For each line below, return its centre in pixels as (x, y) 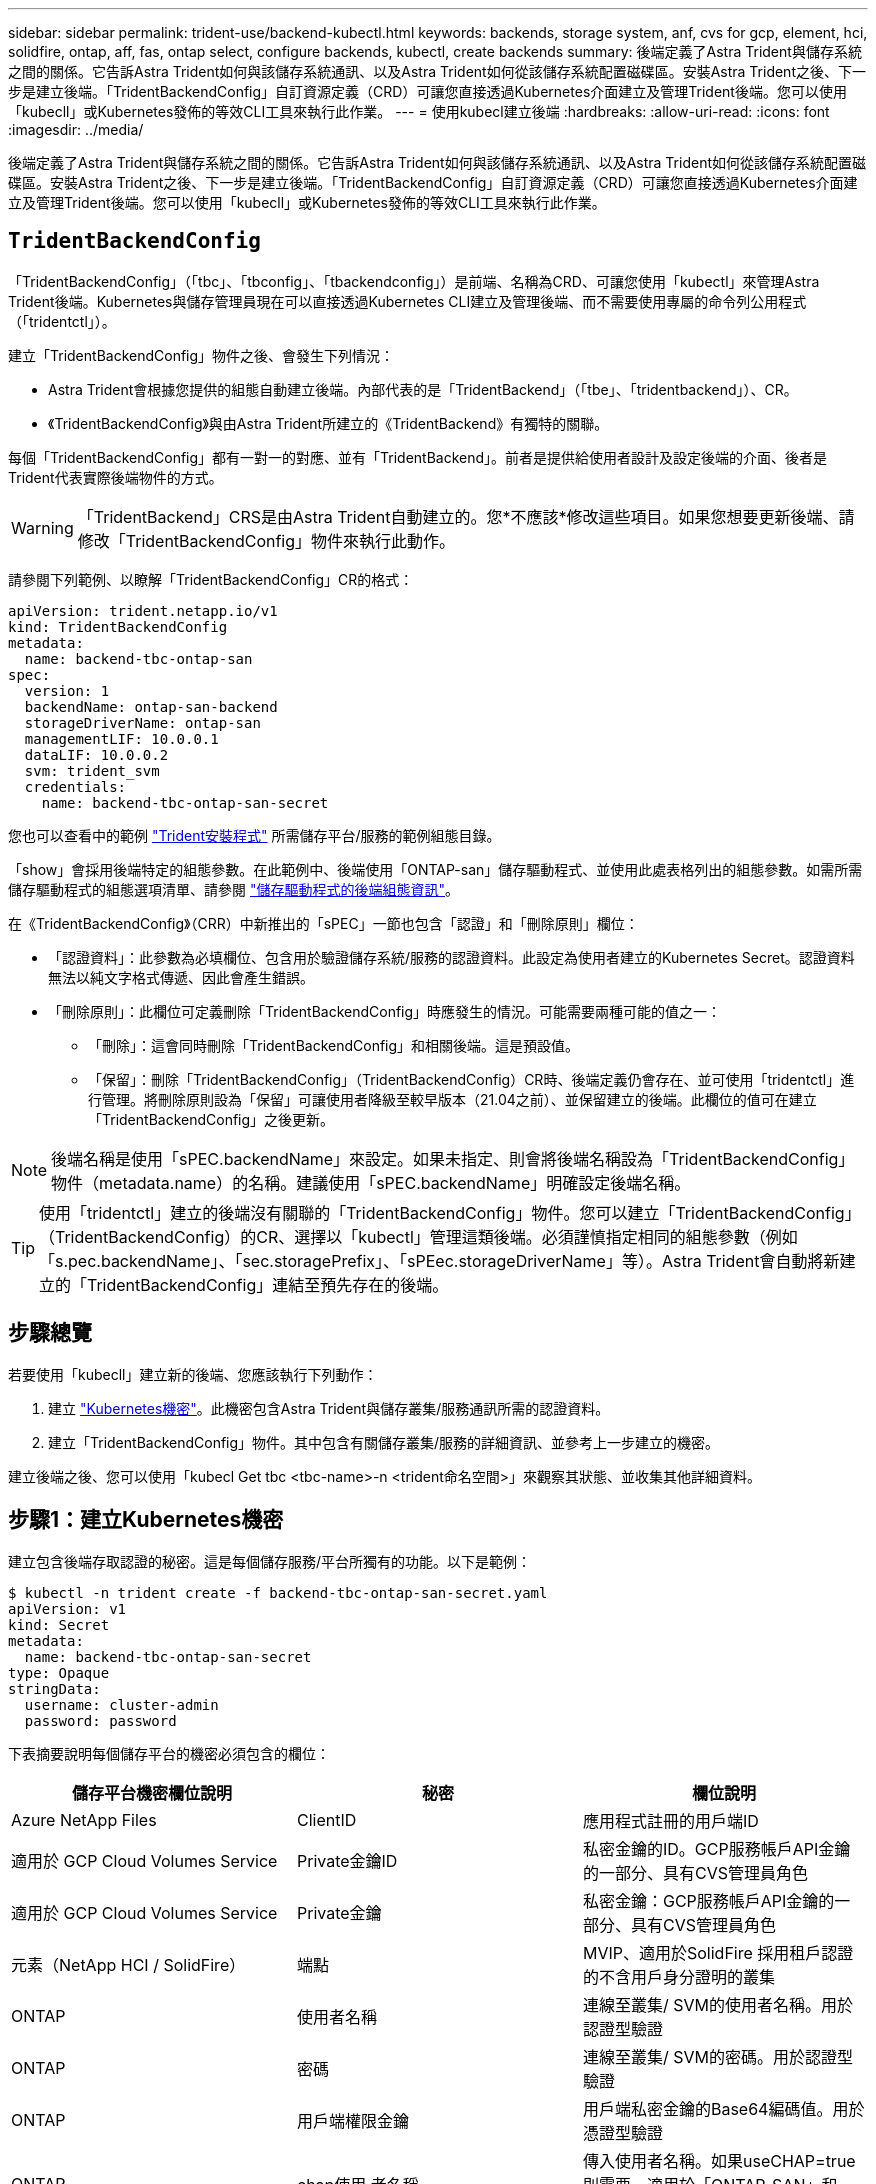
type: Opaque (59, 1672)
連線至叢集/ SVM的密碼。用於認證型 (717, 2056)
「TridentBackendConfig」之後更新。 (211, 1119)
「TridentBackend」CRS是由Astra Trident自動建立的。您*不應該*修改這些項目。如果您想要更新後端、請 (466, 516)
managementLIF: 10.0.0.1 (121, 738)
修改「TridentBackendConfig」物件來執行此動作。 (266, 540)
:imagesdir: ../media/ (76, 129)
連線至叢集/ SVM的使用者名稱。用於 (717, 2004)
